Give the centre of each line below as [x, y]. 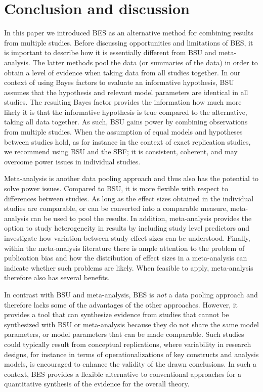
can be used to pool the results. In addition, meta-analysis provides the [141, 218]
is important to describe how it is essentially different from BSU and [110, 52]
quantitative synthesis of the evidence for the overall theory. [97, 384]
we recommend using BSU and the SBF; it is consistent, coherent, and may [121, 151]
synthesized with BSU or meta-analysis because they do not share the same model [131, 324]
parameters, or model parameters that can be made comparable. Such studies [124, 334]
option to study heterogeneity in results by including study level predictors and [127, 228]
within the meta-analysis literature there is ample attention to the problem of [124, 248]
